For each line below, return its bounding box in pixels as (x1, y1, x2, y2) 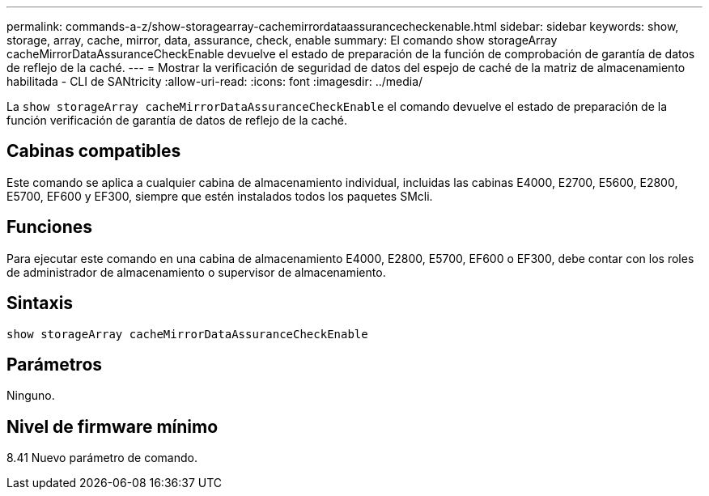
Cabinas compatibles (6, 141, 181, 162)
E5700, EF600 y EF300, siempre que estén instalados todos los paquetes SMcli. (6, 189, 433, 203)
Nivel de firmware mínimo (6, 416, 219, 437)
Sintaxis (6, 293, 74, 314)
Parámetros (6, 354, 103, 375)
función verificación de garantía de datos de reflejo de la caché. (6, 113, 348, 127)
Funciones (6, 217, 93, 238)
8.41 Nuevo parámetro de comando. (6, 451, 197, 465)
